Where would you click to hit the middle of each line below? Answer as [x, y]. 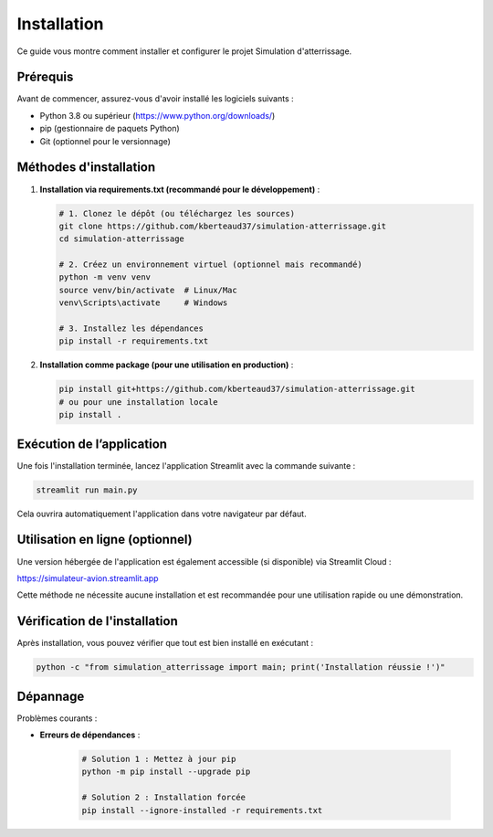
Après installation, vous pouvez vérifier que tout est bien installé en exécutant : [165, 643]
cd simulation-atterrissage [121, 239]
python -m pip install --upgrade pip [166, 772]
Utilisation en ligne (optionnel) [105, 540]
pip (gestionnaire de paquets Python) [110, 129]
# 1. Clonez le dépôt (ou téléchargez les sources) [177, 213]
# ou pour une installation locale [138, 402]
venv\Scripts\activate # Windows [143, 303]
